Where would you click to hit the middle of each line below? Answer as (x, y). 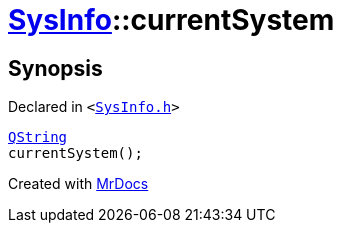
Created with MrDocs (78, 184)
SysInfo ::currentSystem (171, 20)
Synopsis (55, 68)
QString (38, 137)
